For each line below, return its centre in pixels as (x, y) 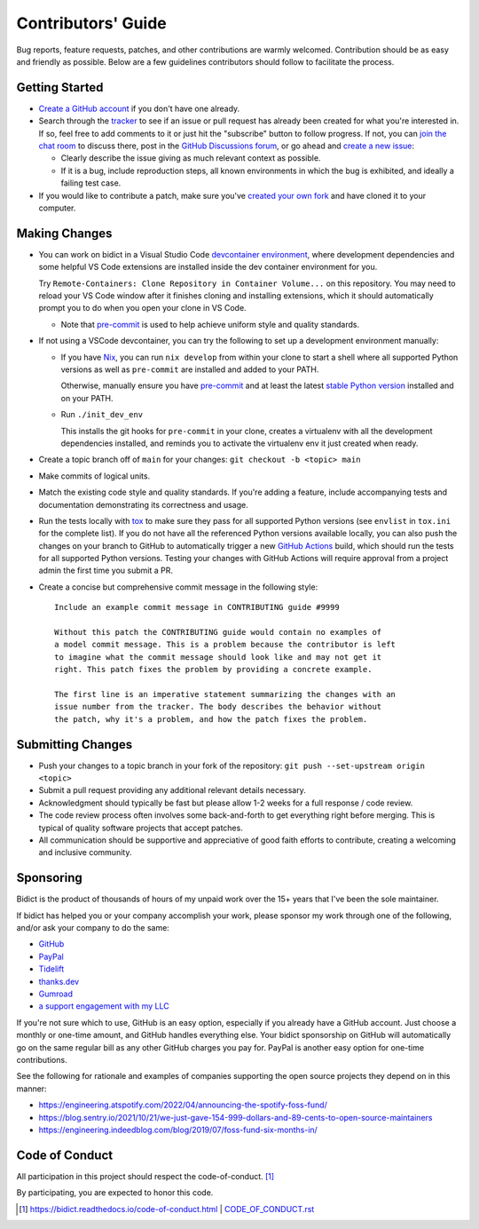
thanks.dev (59, 981)
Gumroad (55, 994)
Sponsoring (50, 878)
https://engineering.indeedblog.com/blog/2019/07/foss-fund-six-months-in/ (178, 1130)
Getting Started (60, 87)
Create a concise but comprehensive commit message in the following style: (178, 587)
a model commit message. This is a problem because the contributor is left (225, 645)
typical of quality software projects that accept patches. (141, 828)
